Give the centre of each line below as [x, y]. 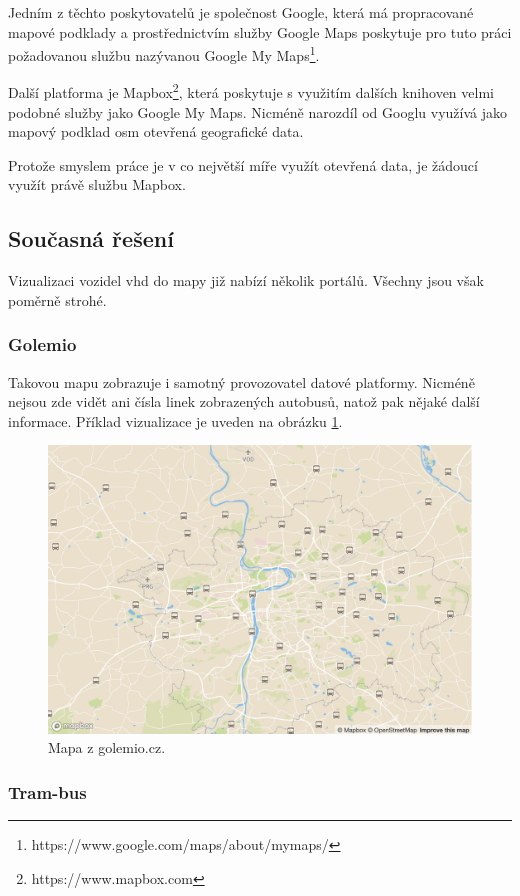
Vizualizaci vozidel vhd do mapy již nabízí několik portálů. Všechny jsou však [246, 280]
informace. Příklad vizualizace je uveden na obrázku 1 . [175, 420]
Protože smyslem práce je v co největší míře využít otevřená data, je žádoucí [243, 164]
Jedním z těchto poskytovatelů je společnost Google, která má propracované [241, 12]
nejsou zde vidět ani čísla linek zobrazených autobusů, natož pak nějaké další [244, 401]
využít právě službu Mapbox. [97, 184]
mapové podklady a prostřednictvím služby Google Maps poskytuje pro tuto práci [260, 31]
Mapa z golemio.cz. [107, 747]
